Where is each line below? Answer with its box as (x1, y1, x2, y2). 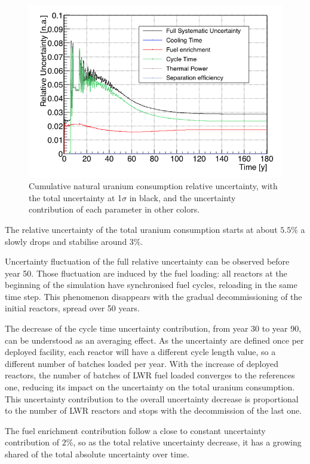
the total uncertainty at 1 (29, 191, 122, 204)
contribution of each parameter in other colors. (29, 203, 200, 216)
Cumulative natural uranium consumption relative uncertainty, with (29, 180, 278, 192)
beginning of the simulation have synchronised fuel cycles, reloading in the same (5, 278, 297, 291)
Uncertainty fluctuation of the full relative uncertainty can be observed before (5, 255, 290, 268)
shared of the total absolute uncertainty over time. (5, 448, 189, 460)
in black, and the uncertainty (129, 191, 236, 204)
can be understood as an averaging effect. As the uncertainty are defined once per (5, 333, 304, 346)
